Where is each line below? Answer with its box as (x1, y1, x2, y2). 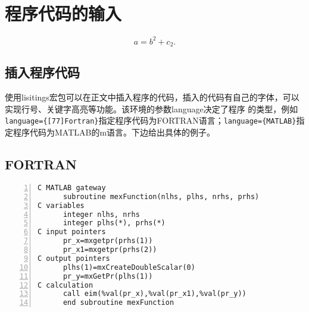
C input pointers (38, 228, 106, 237)
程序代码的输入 (5, 1, 122, 26)
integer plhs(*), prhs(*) (63, 219, 166, 228)
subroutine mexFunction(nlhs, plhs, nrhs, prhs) (63, 192, 260, 201)
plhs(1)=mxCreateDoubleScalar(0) (63, 263, 195, 272)
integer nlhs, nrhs (63, 210, 140, 219)
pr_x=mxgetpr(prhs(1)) (63, 237, 153, 245)
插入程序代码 (5, 63, 80, 81)
